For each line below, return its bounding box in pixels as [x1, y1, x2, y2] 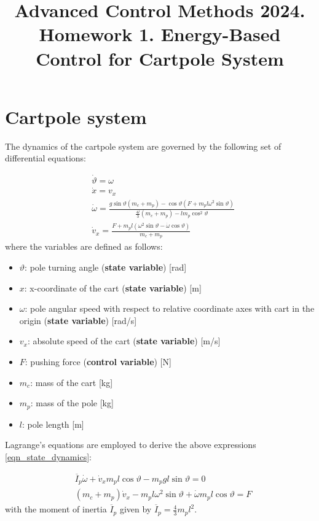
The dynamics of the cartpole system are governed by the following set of [5, 139, 282, 152]
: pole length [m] [22, 417, 84, 430]
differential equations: [5, 152, 86, 164]
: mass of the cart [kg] [30, 376, 113, 388]
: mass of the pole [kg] [30, 396, 114, 409]
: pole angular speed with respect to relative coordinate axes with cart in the [25, 302, 315, 315]
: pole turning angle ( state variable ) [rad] [25, 261, 187, 273]
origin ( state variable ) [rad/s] [19, 314, 137, 326]
